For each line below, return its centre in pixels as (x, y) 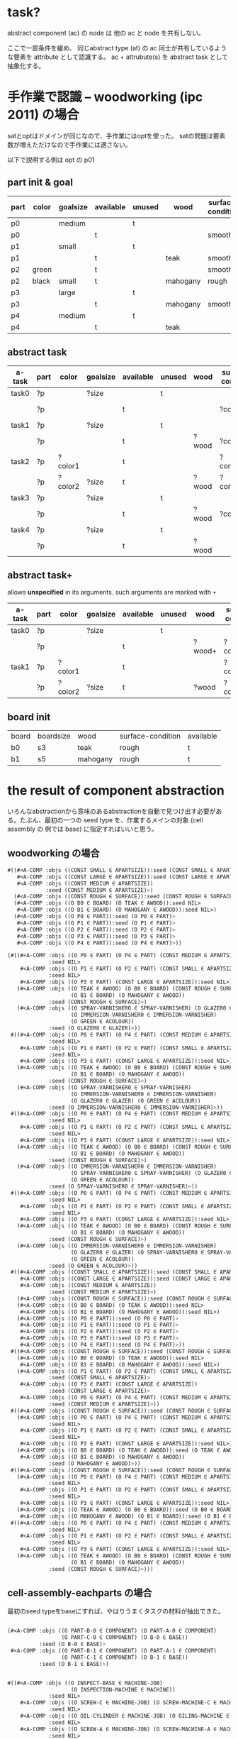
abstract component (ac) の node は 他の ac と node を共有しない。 (106, 33)
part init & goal (40, 183)
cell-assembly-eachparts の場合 (80, 1593)
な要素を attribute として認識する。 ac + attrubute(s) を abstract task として (118, 57)
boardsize (54, 736)
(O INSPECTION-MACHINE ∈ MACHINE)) (123, 1689)
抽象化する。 (26, 65)
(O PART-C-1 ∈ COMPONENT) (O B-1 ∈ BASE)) (125, 1657)
